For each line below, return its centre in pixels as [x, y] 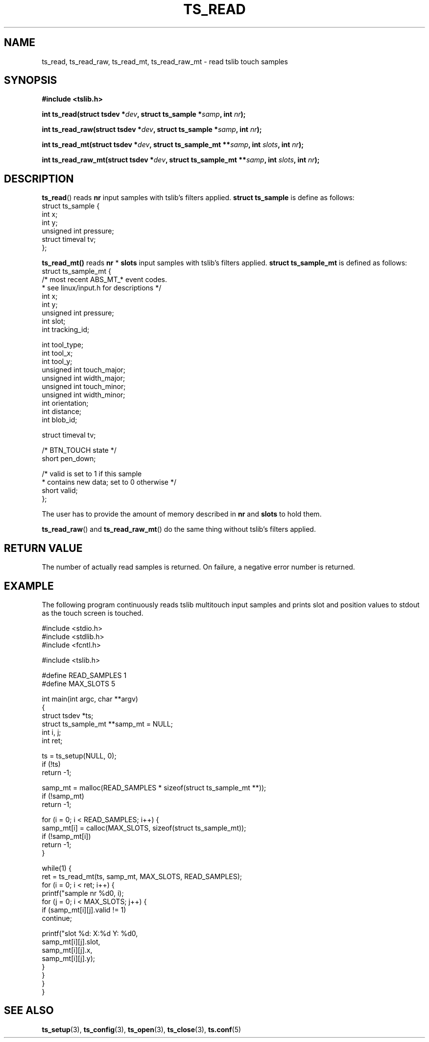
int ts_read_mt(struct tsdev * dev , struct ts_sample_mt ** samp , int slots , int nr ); [173, 145]
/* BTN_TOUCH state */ [79, 450]
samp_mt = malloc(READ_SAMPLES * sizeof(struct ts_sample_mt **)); [154, 787]
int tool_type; [63, 345]
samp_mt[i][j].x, [67, 950]
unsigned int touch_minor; [84, 387]
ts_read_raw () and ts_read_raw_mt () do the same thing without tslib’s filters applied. [179, 529]
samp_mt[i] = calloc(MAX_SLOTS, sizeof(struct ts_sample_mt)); [144, 828]
